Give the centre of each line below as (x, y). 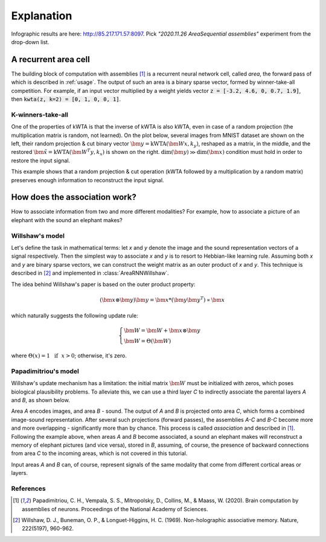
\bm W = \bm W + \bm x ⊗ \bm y (162, 331)
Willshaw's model (38, 235)
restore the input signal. (41, 161)
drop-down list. (30, 42)
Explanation (42, 16)
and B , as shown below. (41, 400)
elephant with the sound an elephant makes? (67, 220)
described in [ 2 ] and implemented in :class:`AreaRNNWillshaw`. (90, 273)
